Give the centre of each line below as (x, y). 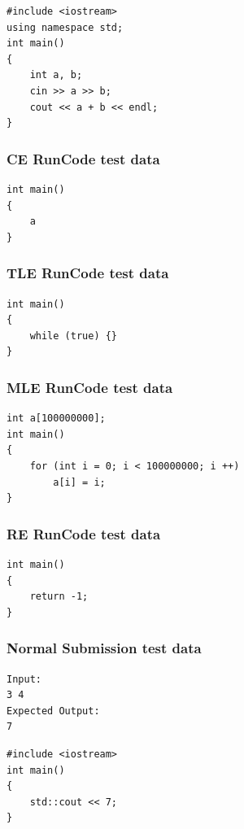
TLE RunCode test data (88, 273)
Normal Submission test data (104, 648)
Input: (24, 679)
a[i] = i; (79, 482)
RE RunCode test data (84, 533)
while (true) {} (74, 336)
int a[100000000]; (56, 419)
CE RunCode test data (83, 158)
